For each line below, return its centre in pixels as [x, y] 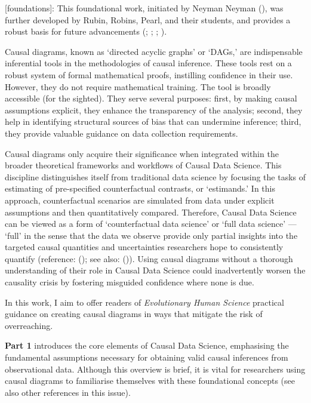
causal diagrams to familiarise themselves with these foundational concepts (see [150, 381]
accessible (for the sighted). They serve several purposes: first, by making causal [151, 98]
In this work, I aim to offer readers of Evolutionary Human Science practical [144, 302]
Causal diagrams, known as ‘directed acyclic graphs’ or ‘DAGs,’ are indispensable [154, 51]
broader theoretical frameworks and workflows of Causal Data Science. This [143, 165]
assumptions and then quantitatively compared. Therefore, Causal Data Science [151, 212]
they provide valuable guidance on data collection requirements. [121, 133]
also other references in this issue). [68, 392]
